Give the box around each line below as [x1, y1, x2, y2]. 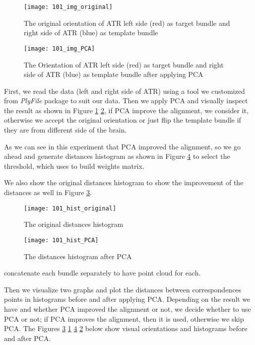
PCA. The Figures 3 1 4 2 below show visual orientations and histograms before [4, 323, 248, 334]
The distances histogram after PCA [24, 251, 132, 261]
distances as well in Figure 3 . [4, 187, 92, 198]
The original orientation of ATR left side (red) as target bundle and [24, 17, 230, 28]
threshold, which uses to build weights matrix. [4, 160, 144, 171]
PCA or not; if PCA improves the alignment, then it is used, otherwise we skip [4, 313, 244, 324]
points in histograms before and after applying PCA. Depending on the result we [4, 294, 251, 304]
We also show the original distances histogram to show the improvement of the [4, 177, 244, 188]
